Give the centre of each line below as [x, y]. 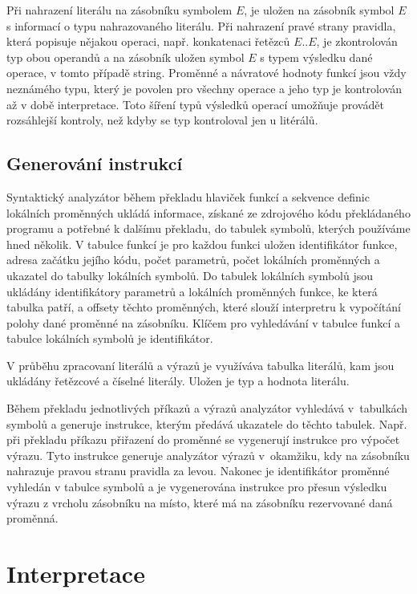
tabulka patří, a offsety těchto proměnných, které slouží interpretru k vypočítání [204, 307]
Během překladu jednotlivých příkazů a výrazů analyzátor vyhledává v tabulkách [207, 408]
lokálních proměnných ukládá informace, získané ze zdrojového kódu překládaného [208, 212]
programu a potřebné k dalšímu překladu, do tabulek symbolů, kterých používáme [208, 228]
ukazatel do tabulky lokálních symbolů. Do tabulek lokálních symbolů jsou [190, 275]
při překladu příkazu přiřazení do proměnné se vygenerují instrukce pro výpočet [203, 439]
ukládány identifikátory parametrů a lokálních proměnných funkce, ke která [192, 291]
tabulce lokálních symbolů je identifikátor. [110, 338]
